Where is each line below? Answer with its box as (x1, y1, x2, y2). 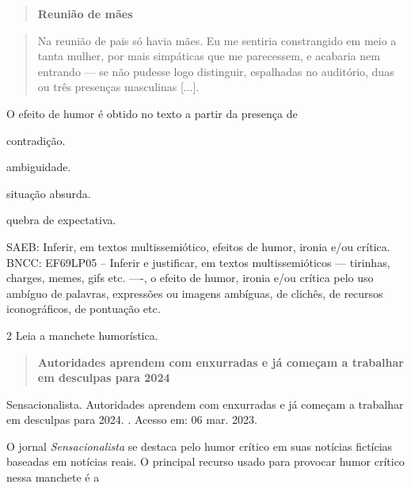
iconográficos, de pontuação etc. (6, 300, 161, 317)
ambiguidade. (6, 158, 71, 175)
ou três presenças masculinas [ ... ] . (37, 78, 200, 95)
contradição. (6, 132, 66, 148)
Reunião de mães (37, 6, 133, 21)
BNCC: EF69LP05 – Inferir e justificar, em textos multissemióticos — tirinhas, (6, 254, 390, 270)
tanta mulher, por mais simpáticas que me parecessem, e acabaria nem (37, 48, 380, 64)
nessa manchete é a (6, 469, 100, 486)
